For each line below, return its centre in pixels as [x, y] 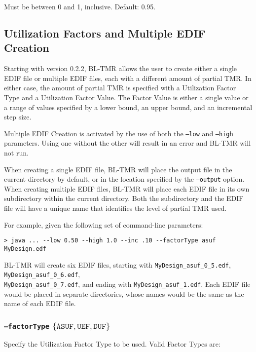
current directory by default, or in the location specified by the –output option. [124, 179]
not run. [16, 153]
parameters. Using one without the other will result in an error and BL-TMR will [128, 143]
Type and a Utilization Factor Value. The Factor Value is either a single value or [126, 97]
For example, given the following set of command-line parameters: [104, 224]
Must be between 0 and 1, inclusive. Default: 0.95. [80, 6]
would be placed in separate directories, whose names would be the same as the [124, 293]
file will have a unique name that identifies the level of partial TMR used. [115, 208]
